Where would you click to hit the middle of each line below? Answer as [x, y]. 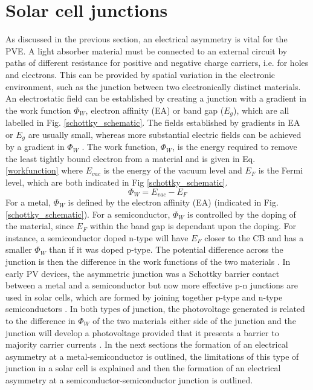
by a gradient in [35, 147]
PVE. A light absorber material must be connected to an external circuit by [147, 50]
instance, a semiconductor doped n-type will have [97, 237]
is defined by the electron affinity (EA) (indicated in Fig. [173, 202]
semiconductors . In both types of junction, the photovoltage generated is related [155, 309]
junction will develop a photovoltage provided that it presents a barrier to [142, 332]
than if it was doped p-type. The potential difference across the [166, 249]
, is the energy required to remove [235, 147]
